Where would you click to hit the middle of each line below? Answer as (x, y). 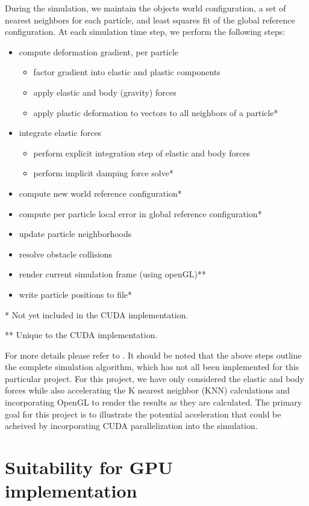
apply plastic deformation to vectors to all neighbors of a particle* (156, 112)
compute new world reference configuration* (100, 193)
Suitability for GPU (89, 467)
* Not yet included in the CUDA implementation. (97, 314)
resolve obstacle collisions (66, 254)
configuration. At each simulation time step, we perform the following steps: (145, 32)
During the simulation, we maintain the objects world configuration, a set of (145, 8)
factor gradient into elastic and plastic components (127, 72)
